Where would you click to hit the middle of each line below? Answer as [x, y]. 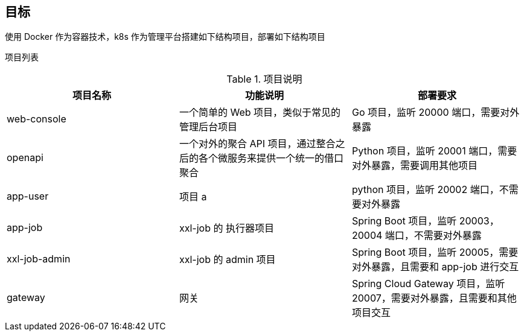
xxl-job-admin [39, 259]
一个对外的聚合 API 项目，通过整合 [257, 144]
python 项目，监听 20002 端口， [425, 190]
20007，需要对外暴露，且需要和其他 [434, 298]
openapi [25, 158]
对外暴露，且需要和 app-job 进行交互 [435, 267]
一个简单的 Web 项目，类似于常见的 [260, 113]
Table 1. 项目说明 [264, 79]
